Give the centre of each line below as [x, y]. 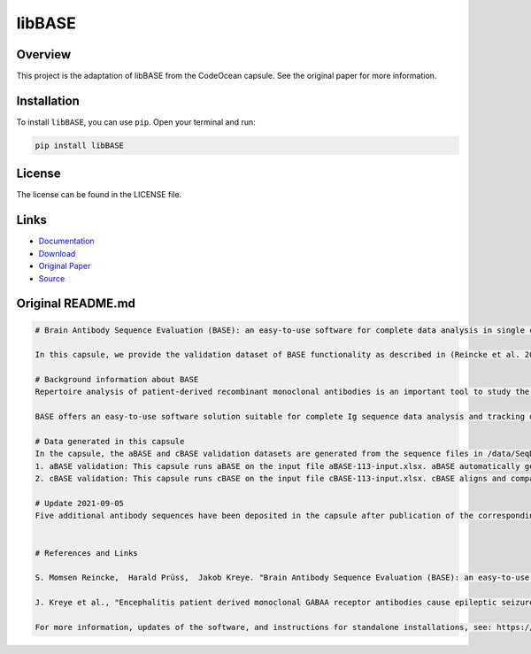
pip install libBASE [79, 145]
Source [52, 278]
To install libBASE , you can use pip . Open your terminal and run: [136, 122]
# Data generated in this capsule [110, 442]
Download [57, 253]
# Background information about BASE [117, 380]
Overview [44, 54]
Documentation [66, 241]
